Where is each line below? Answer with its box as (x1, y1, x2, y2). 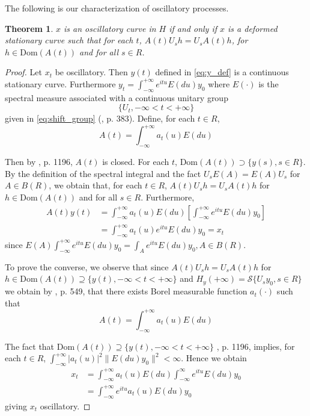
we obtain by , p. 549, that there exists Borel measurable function (5, 285, 248, 297)
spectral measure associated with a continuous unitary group (5, 91, 228, 104)
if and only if (169, 22, 217, 34)
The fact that (5, 340, 55, 352)
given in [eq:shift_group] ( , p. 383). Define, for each (5, 112, 195, 125)
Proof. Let (5, 66, 42, 78)
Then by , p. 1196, (5, 155, 73, 168)
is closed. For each (102, 155, 169, 168)
